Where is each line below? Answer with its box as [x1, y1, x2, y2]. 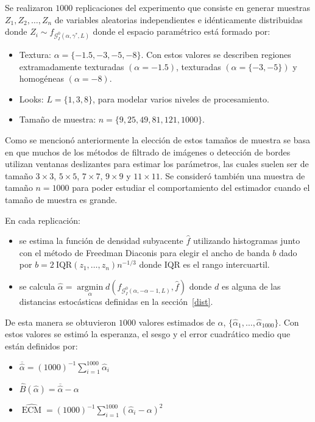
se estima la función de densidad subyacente [19, 234, 183, 247]
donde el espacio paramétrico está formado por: [93, 25, 271, 38]
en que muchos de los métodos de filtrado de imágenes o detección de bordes [5, 145, 291, 158]
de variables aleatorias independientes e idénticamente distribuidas [54, 13, 303, 26]
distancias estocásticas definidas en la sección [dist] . [19, 295, 213, 308]
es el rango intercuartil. [183, 258, 270, 271]
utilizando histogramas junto [193, 234, 300, 247]
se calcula [19, 279, 55, 292]
